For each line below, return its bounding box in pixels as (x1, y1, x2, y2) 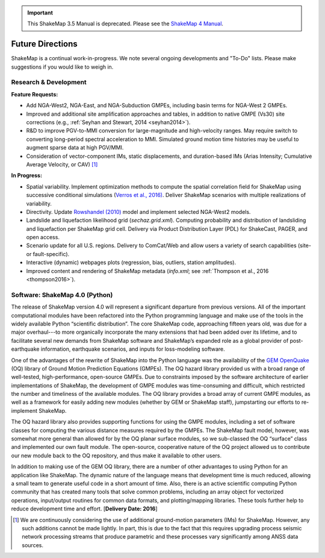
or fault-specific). (26, 250, 70, 257)
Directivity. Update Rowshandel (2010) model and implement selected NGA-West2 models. (26, 208, 251, 215)
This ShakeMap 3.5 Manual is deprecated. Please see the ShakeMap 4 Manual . (27, 20, 224, 27)
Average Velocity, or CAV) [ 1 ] (26, 160, 98, 168)
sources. (22, 541, 43, 548)
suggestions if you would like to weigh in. (11, 63, 114, 71)
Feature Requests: (11, 90, 58, 98)
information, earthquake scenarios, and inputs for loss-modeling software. (40, 345, 225, 353)
